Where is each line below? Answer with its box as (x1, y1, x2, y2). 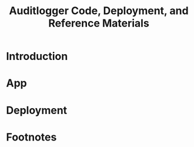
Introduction (6, 50, 68, 63)
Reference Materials (48, 16, 150, 30)
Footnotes (6, 131, 57, 143)
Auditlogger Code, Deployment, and (8, 4, 189, 18)
